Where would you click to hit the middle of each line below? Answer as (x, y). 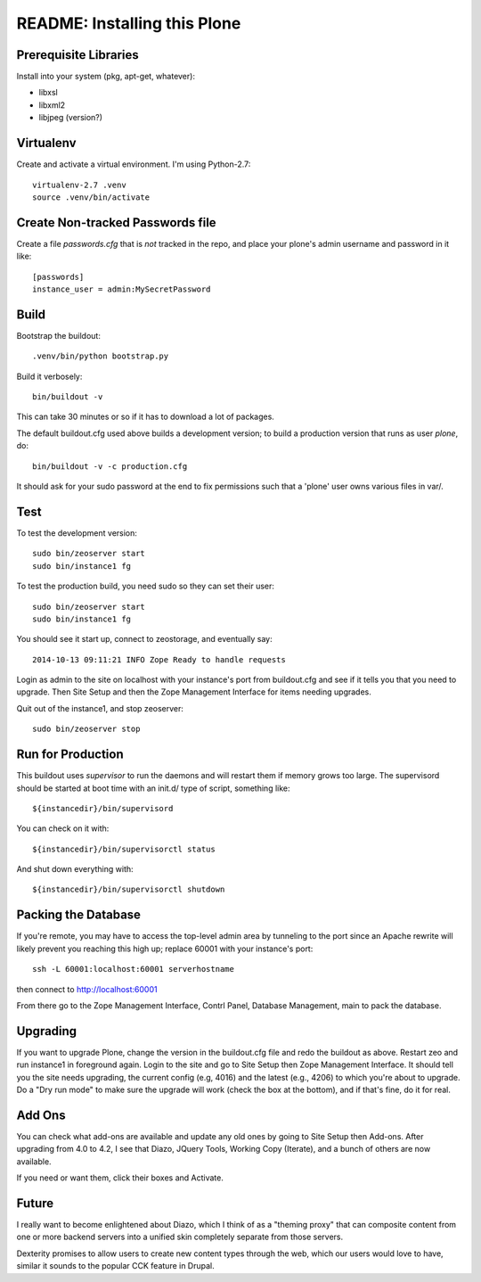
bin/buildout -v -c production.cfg (110, 466)
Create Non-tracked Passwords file (117, 222)
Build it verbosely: (49, 376)
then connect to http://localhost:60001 (87, 989)
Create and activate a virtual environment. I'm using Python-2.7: (134, 164)
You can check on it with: (63, 828)
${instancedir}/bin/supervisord (103, 808)
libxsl (48, 93)
